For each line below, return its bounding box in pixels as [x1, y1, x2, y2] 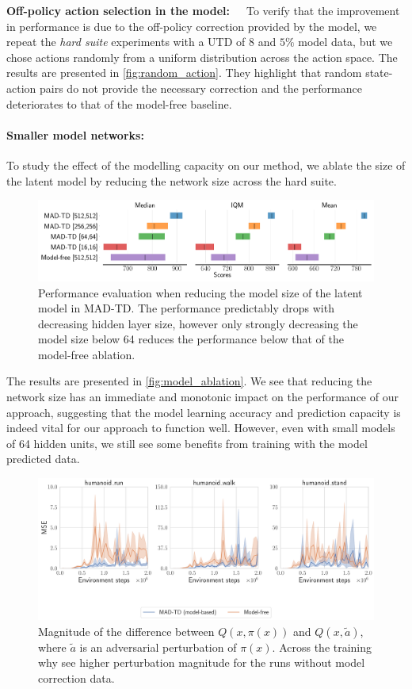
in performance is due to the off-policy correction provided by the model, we [6, 17, 377, 34]
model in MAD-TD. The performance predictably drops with [38, 300, 334, 316]
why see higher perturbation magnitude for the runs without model [38, 654, 365, 671]
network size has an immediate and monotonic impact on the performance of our [6, 389, 399, 405]
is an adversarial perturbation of [79, 638, 237, 655]
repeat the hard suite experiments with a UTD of [6, 33, 246, 50]
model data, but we [298, 33, 393, 50]
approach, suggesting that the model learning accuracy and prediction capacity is [6, 404, 401, 420]
